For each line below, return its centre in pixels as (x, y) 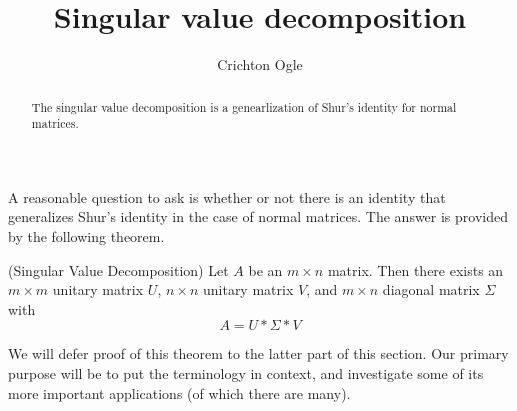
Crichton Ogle (260, 64)
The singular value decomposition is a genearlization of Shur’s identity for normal (244, 106)
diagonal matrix (431, 289)
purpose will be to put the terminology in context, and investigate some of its (246, 372)
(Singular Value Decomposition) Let (118, 269)
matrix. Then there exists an (415, 269)
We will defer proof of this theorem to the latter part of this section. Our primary (258, 353)
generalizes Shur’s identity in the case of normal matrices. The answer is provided (258, 216)
